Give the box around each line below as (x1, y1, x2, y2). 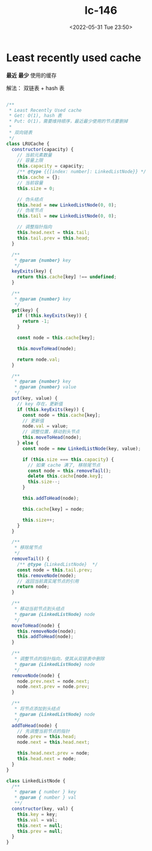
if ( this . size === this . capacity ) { (22, 456, 114, 462)
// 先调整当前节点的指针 (17, 728, 70, 734)
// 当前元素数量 (17, 152, 52, 158)
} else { (17, 440, 39, 446)
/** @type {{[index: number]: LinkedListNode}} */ (17, 169, 147, 175)
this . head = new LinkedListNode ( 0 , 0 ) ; (17, 202, 117, 208)
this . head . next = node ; (17, 756, 77, 762)
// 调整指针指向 (17, 224, 52, 230)
